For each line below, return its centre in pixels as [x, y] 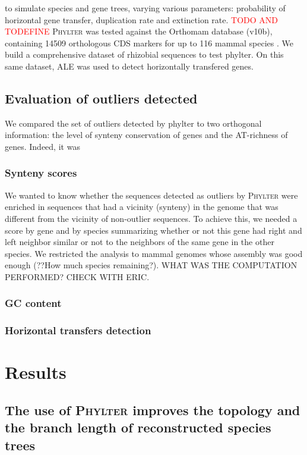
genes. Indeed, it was [42, 146]
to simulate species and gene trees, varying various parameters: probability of [145, 8]
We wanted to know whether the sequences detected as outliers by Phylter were [151, 195]
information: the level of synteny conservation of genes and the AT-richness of [146, 135]
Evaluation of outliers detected [101, 98]
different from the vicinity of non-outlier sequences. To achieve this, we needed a [151, 218]
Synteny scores [41, 173]
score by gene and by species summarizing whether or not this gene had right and [153, 230]
